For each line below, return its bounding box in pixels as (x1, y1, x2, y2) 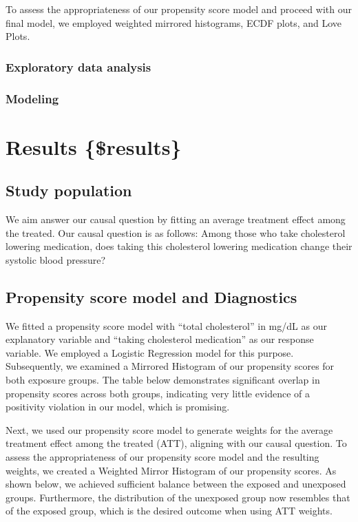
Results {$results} (6, 132, 182, 160)
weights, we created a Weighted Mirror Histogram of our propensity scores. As (6, 463, 337, 477)
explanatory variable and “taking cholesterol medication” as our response (6, 332, 314, 346)
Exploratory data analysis (6, 58, 151, 75)
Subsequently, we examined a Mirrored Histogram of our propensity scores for (6, 359, 335, 373)
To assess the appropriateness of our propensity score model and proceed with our (6, 2, 352, 16)
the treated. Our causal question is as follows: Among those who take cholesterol (6, 225, 346, 240)
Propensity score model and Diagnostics (6, 286, 297, 307)
